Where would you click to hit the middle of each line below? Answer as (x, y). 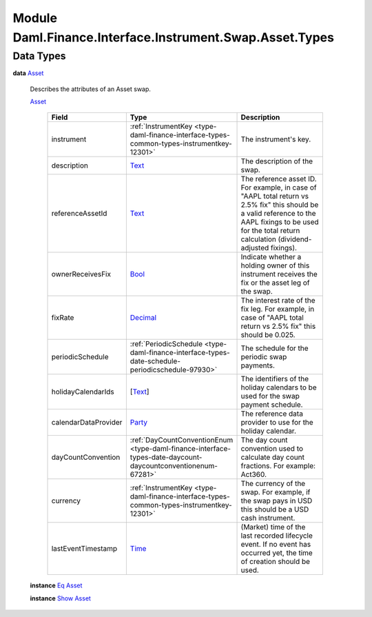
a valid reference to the (278, 214)
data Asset (28, 73)
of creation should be (275, 562)
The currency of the (273, 484)
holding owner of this (275, 265)
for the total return (270, 231)
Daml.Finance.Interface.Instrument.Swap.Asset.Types (173, 37)
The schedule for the (275, 348)
